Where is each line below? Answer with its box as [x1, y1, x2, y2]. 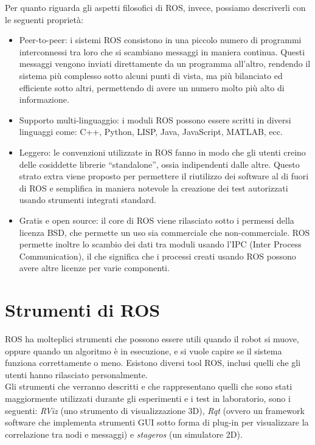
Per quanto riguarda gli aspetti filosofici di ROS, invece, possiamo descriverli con [5, 1, 306, 13]
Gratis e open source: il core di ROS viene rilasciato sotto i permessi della [19, 213, 294, 226]
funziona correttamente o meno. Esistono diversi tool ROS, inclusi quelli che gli [5, 356, 301, 369]
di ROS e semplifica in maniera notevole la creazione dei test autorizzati [19, 181, 288, 194]
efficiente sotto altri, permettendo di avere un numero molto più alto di [19, 81, 285, 94]
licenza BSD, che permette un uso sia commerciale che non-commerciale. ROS [19, 226, 310, 238]
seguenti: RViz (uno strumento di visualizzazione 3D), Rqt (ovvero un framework [5, 404, 305, 416]
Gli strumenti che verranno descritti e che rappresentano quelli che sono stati [5, 380, 292, 393]
